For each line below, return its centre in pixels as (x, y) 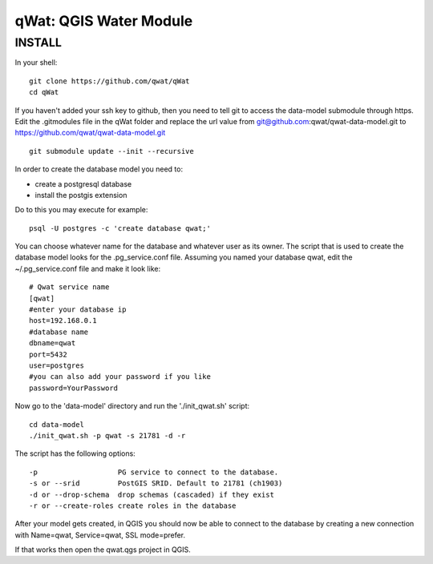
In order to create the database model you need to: (99, 169)
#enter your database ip (78, 310)
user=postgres (57, 365)
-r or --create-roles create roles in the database (133, 506)
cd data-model (57, 424)
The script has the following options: (75, 453)
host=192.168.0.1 (63, 321)
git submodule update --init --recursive (111, 151)
